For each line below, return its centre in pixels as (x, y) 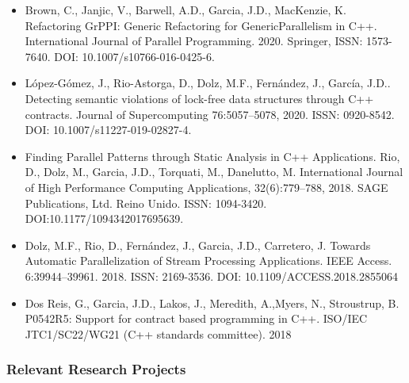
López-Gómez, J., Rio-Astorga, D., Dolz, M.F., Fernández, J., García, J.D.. (208, 83)
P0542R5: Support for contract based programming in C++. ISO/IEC (196, 318)
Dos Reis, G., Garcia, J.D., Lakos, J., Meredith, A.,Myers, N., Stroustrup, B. (212, 303)
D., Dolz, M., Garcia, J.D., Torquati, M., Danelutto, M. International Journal (214, 172)
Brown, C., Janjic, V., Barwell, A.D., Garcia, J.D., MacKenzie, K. (185, 10)
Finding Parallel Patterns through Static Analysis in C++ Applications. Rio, (212, 156)
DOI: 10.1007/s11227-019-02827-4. (108, 130)
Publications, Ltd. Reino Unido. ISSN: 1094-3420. (146, 203)
